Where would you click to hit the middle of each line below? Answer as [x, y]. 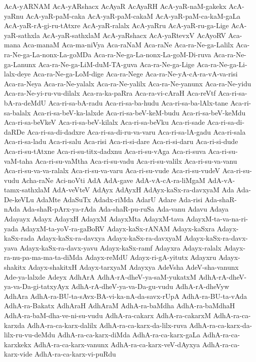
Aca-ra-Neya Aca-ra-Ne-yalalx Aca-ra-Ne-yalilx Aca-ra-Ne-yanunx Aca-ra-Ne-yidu [128, 83]
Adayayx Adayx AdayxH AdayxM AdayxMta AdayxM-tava [94, 219]
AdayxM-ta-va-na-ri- [217, 219]
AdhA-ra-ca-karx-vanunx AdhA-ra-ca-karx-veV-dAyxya [117, 344]
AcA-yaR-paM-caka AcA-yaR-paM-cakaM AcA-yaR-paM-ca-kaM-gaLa [133, 16]
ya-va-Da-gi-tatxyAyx [37, 286]
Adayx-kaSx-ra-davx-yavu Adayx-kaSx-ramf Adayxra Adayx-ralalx [120, 247]
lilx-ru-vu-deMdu [30, 335]
